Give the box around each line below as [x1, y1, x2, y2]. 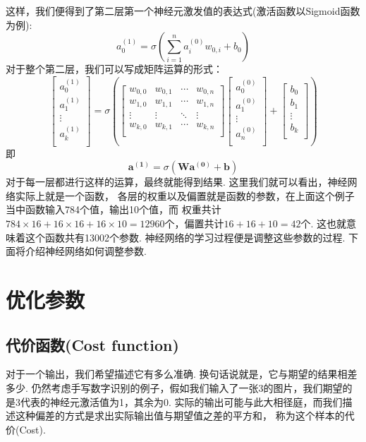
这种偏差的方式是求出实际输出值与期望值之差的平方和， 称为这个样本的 [15, 408, 345, 423]
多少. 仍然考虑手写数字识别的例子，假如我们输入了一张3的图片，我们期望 [6, 380, 343, 395]
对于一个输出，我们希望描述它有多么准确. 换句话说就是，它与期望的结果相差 [6, 366, 358, 381]
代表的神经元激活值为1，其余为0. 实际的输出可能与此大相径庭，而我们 [20, 394, 343, 409]
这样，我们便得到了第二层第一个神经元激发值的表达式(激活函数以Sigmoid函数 [6, 4, 360, 18]
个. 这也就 [300, 216, 347, 231]
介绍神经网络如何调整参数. [25, 244, 147, 258]
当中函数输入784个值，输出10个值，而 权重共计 [6, 202, 221, 217]
